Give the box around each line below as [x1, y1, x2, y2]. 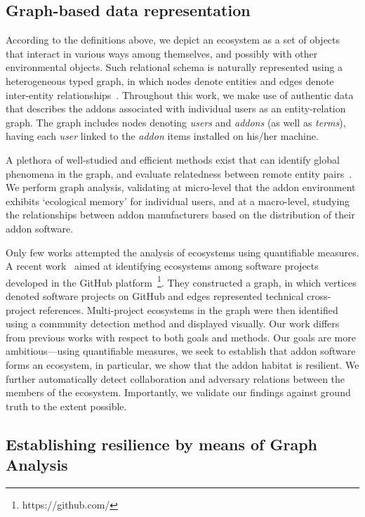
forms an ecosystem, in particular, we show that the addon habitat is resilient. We [6, 357, 359, 372]
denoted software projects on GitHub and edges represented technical [6, 288, 304, 303]
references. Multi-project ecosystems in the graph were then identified [39, 302, 338, 317]
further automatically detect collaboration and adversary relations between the [6, 371, 345, 386]
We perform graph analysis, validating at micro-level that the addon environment [6, 180, 356, 195]
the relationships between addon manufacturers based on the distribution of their [6, 207, 355, 222]
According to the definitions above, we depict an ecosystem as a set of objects [6, 32, 340, 47]
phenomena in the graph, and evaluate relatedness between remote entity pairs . [6, 166, 352, 181]
